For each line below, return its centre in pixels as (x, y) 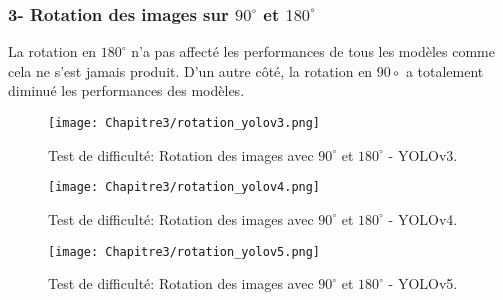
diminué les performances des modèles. (126, 90)
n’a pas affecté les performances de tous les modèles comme (313, 51)
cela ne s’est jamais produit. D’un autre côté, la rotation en (190, 70)
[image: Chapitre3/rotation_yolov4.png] (184, 187)
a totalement (444, 70)
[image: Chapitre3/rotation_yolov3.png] (184, 123)
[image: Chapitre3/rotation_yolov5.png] (184, 251)
